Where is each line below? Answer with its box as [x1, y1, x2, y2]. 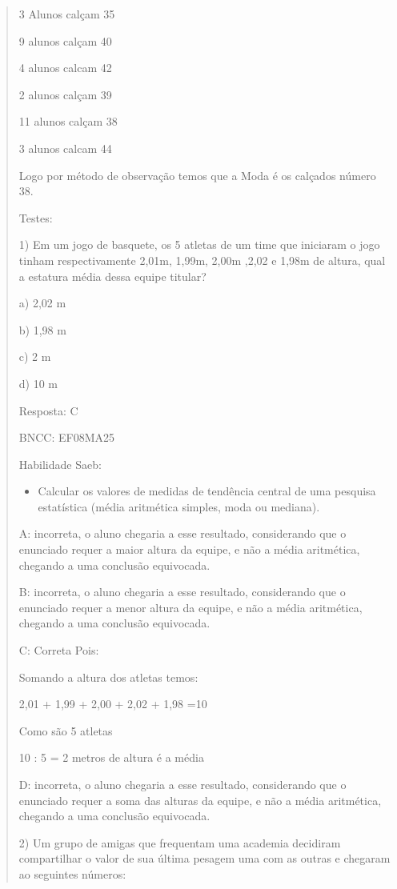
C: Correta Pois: [18, 642, 99, 659]
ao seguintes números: [18, 865, 126, 882]
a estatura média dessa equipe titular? [18, 267, 207, 284]
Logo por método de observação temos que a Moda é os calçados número [18, 166, 376, 183]
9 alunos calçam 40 [18, 32, 112, 49]
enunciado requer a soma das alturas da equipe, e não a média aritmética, [18, 791, 382, 808]
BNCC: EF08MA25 [18, 429, 114, 446]
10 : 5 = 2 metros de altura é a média [18, 749, 204, 766]
